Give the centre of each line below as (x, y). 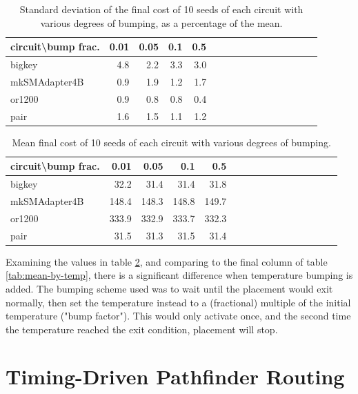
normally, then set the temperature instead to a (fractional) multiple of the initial (178, 302)
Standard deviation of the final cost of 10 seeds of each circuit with (161, 9)
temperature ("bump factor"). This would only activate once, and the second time (178, 316)
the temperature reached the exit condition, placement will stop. (142, 329)
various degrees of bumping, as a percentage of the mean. (161, 22)
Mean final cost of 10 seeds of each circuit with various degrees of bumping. (171, 142)
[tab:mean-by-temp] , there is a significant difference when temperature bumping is (179, 275)
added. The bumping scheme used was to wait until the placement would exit (169, 288)
